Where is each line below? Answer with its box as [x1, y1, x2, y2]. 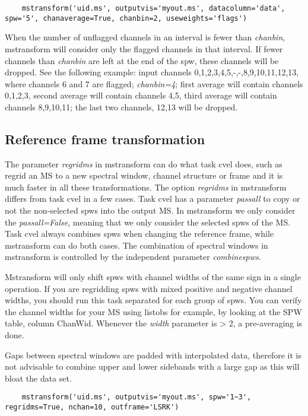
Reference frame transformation [5, 129, 205, 148]
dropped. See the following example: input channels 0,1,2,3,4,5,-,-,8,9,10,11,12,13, [5, 66, 299, 78]
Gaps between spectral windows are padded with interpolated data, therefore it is [5, 348, 301, 361]
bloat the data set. [5, 371, 72, 384]
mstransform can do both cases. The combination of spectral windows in [5, 239, 268, 251]
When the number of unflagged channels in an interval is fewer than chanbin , [5, 31, 285, 43]
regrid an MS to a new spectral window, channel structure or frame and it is [5, 169, 283, 182]
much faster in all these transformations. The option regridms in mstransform [5, 180, 287, 193]
